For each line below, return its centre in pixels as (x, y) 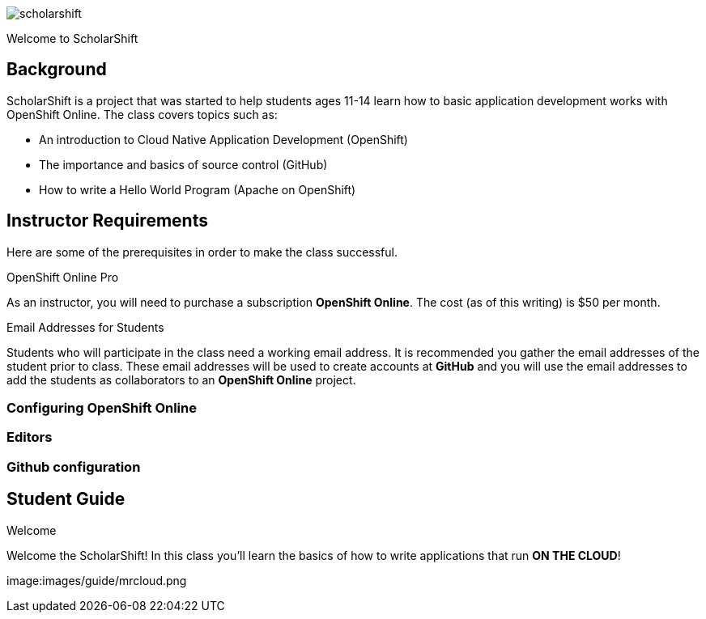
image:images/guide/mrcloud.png (97, 580)
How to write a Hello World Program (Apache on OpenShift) (198, 189)
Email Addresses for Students (85, 327)
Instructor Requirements (107, 221)
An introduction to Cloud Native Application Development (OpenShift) (223, 139)
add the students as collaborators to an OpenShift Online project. (181, 379)
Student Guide (66, 499)
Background (57, 70)
